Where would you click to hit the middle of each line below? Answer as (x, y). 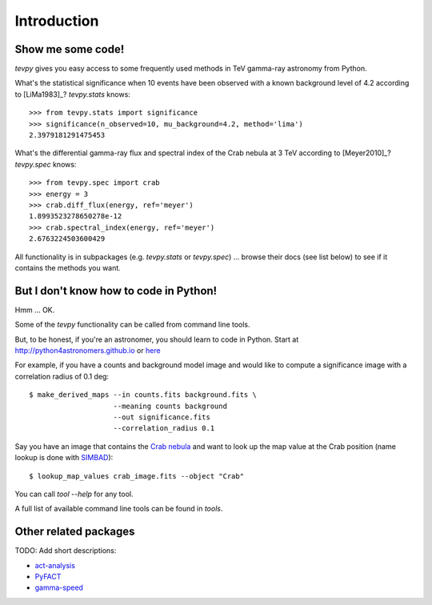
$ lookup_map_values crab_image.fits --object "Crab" (136, 476)
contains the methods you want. (68, 267)
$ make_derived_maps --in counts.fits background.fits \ (143, 395)
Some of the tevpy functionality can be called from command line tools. (133, 325)
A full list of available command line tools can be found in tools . (119, 509)
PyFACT (48, 576)
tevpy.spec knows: (46, 164)
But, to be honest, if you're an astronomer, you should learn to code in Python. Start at (157, 339)
